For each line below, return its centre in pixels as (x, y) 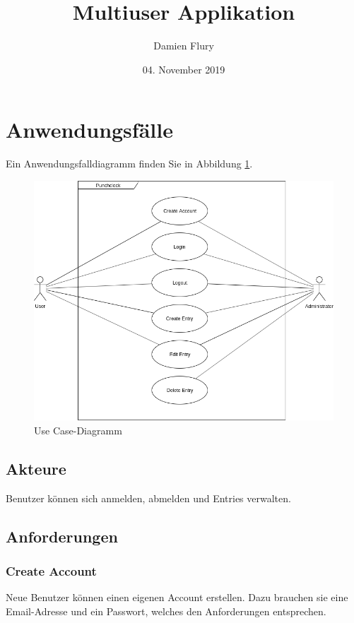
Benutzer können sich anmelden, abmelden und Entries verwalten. (148, 498)
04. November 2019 (184, 69)
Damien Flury (184, 46)
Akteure (36, 468)
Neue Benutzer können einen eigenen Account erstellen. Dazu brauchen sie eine (177, 597)
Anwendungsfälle (89, 130)
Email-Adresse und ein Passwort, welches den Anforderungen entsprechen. (166, 611)
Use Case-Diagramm (78, 430)
